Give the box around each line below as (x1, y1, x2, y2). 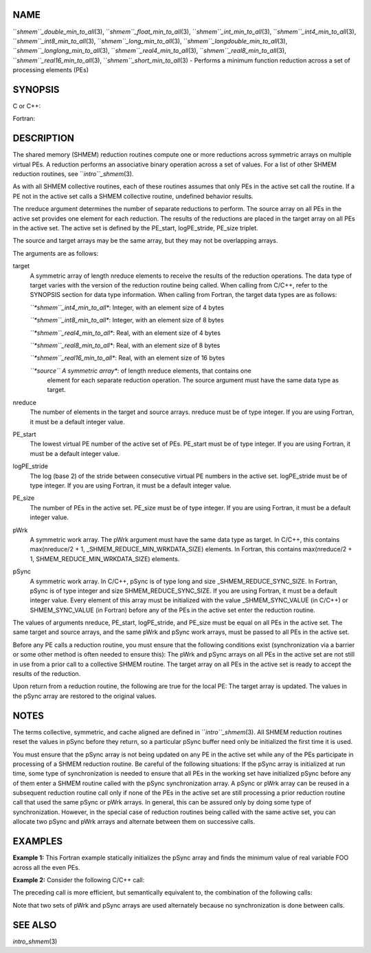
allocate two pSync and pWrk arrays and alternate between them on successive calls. (12, 818, 256, 826)
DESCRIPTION (12, 133, 75, 144)
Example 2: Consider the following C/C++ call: (12, 875, 145, 884)
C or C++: (12, 102, 41, 110)
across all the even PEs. (12, 863, 80, 871)
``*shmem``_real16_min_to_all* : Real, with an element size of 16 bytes (30, 354, 225, 362)
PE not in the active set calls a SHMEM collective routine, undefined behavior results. (12, 192, 254, 200)
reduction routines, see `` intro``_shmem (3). (12, 170, 134, 178)
